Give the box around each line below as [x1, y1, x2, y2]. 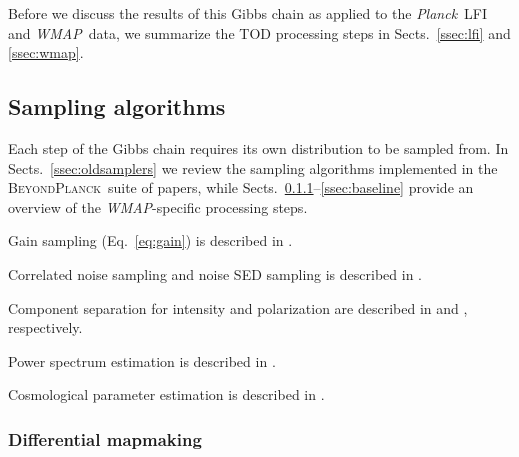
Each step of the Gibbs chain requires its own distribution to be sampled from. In [8, 137, 509, 158]
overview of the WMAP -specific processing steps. [8, 196, 308, 217]
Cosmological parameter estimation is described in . [8, 384, 325, 405]
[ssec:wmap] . [8, 42, 84, 63]
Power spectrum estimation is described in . [8, 350, 276, 371]
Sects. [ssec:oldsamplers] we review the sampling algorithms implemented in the [8, 157, 498, 178]
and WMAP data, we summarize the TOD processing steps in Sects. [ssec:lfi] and [8, 22, 511, 43]
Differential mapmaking [8, 426, 202, 451]
